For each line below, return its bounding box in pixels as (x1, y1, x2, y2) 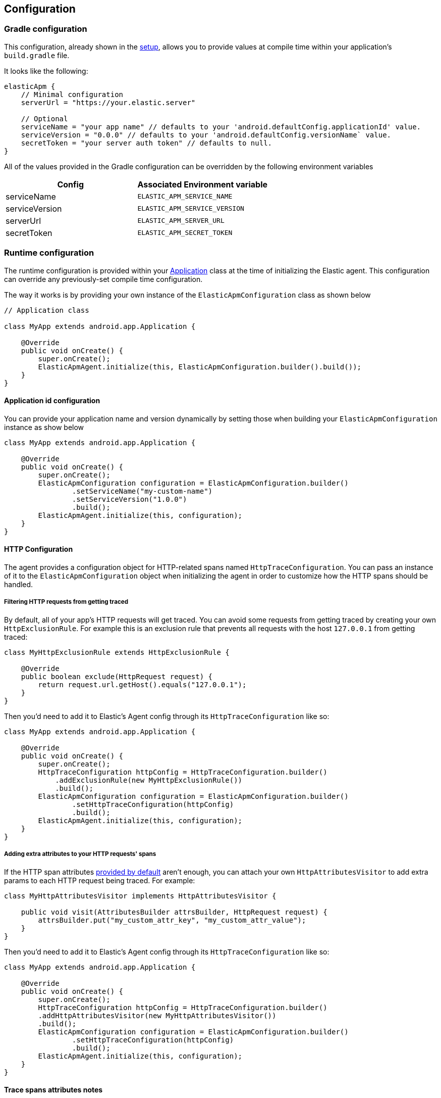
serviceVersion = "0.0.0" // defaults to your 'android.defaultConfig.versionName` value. (21, 130, 392, 139)
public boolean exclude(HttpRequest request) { (21, 672, 213, 681)
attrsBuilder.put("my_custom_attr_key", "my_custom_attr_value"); (38, 916, 306, 924)
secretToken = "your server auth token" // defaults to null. (21, 138, 272, 147)
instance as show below (4, 422, 84, 432)
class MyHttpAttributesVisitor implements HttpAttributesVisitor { (4, 891, 277, 900)
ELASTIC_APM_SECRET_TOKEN (137, 229, 233, 237)
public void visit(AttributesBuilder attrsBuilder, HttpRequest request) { (21, 908, 327, 916)
